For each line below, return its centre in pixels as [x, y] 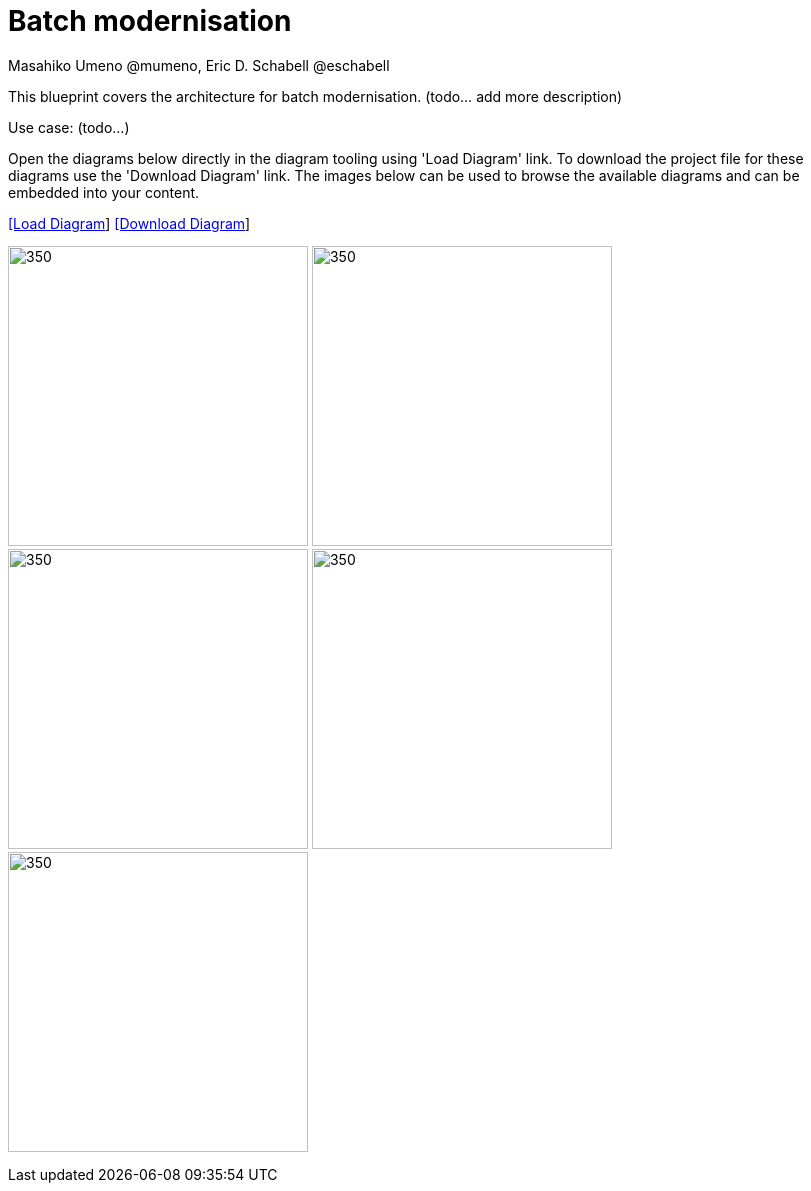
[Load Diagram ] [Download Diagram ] [129, 223]
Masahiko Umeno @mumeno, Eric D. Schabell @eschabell [199, 65]
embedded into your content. [104, 192]
